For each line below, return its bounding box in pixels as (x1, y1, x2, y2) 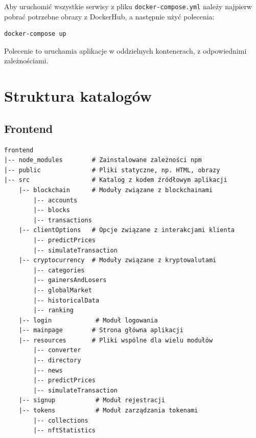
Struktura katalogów (4, 85, 152, 106)
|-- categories (33, 266, 85, 274)
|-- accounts (33, 196, 78, 204)
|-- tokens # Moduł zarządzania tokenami (18, 407, 198, 414)
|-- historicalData (33, 296, 100, 304)
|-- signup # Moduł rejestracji (18, 397, 165, 404)
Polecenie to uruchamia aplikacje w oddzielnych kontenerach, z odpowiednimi (4, 45, 247, 56)
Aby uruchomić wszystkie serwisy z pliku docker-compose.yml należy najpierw (4, 1, 252, 11)
